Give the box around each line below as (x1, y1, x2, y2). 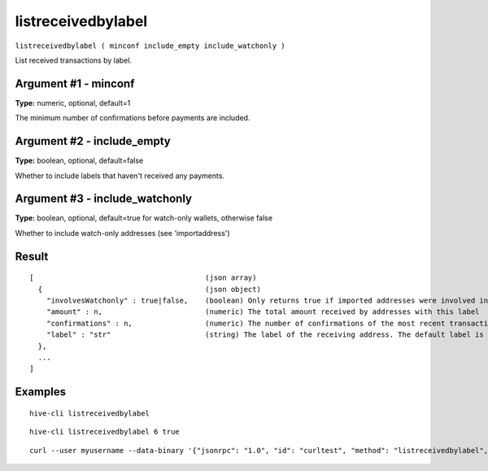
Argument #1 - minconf (15, 76, 135, 90)
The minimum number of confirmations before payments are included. (15, 113, 251, 123)
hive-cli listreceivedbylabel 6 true (29, 427, 181, 437)
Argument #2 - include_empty (15, 134, 171, 148)
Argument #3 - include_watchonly (15, 192, 193, 206)
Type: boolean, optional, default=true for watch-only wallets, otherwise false (15, 213, 272, 223)
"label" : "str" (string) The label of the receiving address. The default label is (46, 330, 484, 339)
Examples (15, 385, 67, 399)
